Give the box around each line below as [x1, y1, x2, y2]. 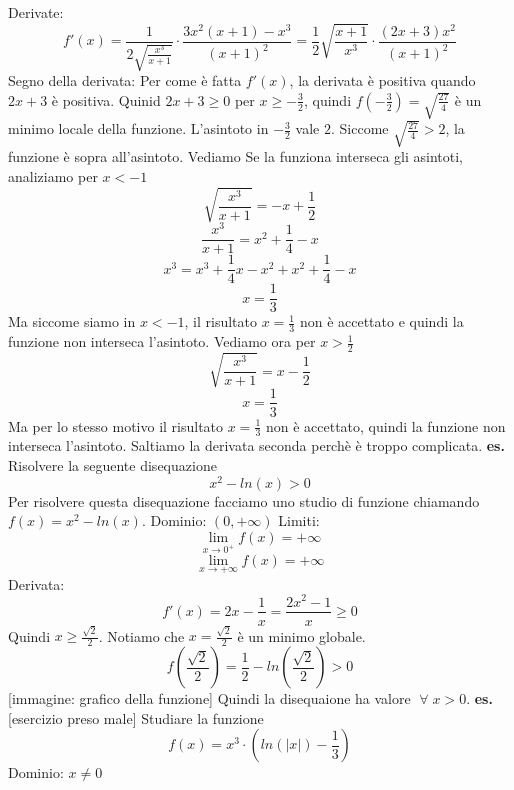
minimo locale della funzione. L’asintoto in [8, 118, 269, 139]
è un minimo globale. [237, 625, 366, 646]
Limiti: [278, 510, 320, 531]
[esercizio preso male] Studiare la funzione [8, 707, 264, 728]
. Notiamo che [98, 625, 185, 646]
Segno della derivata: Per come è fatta [8, 70, 242, 91]
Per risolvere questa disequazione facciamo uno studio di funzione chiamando [8, 490, 480, 511]
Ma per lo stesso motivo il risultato [8, 415, 224, 436]
